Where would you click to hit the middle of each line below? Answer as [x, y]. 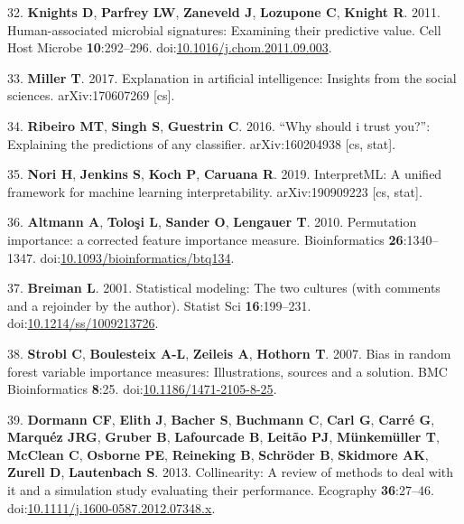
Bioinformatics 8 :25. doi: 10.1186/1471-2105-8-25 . [142, 389]
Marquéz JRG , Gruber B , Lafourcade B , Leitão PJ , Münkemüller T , [223, 437]
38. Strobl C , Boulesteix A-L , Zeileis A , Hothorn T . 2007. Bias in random [229, 353]
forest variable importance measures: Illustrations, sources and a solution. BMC [227, 371]
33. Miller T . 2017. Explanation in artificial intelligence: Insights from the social [232, 77]
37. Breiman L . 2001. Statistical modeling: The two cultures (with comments [224, 288]
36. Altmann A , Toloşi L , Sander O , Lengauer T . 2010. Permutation [212, 222]
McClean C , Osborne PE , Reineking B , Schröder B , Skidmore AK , [218, 454]
